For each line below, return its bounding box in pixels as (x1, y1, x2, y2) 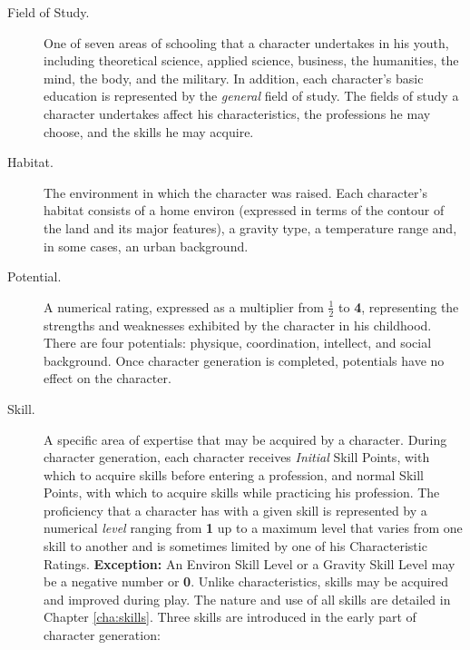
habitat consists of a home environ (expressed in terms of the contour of (44, 201, 445, 220)
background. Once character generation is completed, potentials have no (44, 350, 445, 369)
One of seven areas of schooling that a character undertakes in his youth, (44, 33, 449, 52)
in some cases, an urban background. (44, 236, 249, 255)
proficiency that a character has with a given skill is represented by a (44, 500, 427, 519)
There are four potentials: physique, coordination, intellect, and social (44, 333, 432, 352)
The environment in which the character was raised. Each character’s (44, 182, 427, 202)
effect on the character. (44, 369, 171, 388)
